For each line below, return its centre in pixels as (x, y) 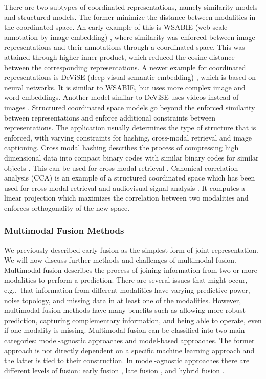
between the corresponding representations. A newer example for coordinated (125, 67)
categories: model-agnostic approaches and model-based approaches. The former (129, 340)
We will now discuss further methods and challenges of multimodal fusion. (120, 260)
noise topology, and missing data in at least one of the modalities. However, (123, 300)
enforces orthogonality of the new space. (67, 207)
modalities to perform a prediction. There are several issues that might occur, (126, 280)
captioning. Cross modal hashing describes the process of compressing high (121, 147)
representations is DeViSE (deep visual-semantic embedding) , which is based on (130, 77)
